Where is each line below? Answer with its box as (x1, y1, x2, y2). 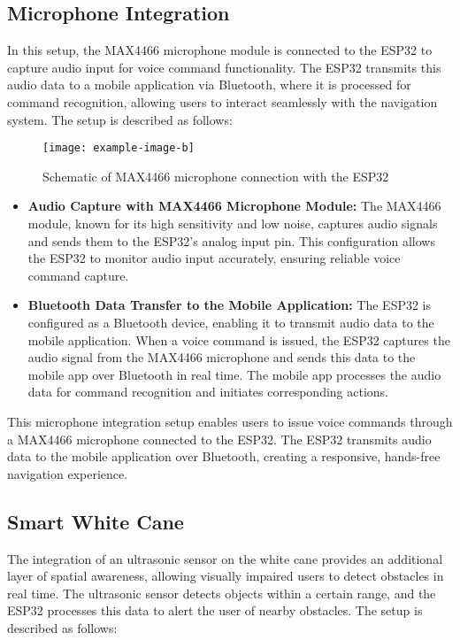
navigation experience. (7, 464, 128, 482)
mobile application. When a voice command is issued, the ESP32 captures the (27, 330, 450, 349)
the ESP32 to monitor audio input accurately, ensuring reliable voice (27, 249, 401, 267)
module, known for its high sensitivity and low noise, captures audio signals (27, 214, 438, 233)
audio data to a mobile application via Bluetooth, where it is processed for (7, 75, 411, 94)
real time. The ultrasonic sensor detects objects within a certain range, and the (7, 583, 436, 602)
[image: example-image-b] (42, 142, 195, 155)
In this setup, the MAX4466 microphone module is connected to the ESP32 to (7, 41, 433, 59)
